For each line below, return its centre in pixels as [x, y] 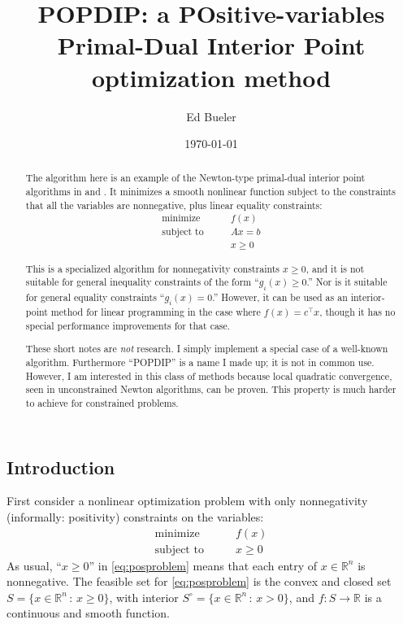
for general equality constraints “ [95, 297]
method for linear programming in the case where [156, 312]
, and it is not [335, 268]
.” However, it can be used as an [280, 297]
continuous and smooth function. [88, 613]
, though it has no [357, 312]
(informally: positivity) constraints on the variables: [135, 517]
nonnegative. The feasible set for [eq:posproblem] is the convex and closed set [199, 581]
